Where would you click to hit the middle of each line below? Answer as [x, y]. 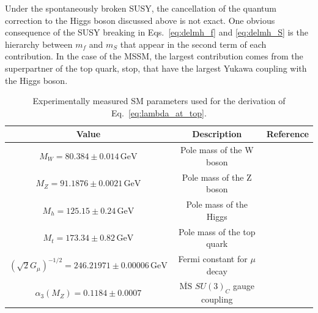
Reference [287, 134]
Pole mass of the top [217, 231]
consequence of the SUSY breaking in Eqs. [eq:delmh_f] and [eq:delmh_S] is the [157, 32]
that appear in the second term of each [193, 44]
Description [217, 134]
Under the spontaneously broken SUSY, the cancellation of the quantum [141, 8]
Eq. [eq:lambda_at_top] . [159, 112]
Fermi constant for [213, 258]
